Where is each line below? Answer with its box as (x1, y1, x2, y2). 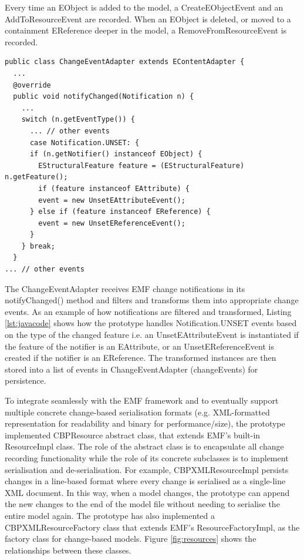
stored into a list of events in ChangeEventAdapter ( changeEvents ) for (5, 363, 258, 375)
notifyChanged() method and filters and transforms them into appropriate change (5, 294, 299, 306)
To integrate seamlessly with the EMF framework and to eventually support (5, 394, 279, 406)
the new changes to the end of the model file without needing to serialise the (5, 498, 280, 510)
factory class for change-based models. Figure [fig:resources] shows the (5, 532, 256, 545)
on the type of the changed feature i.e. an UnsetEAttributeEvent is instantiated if (5, 328, 299, 341)
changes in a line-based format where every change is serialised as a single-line (5, 475, 286, 487)
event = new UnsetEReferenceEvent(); (38, 219, 185, 227)
